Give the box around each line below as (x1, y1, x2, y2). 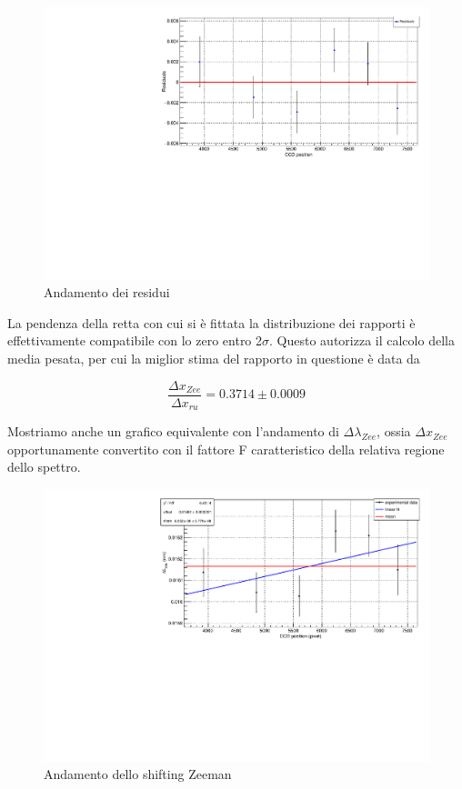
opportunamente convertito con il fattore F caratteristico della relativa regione (7, 439, 445, 458)
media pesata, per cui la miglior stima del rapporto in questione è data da (7, 349, 420, 368)
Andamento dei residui (44, 283, 170, 302)
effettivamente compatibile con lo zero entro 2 (7, 331, 263, 350)
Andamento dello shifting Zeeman (44, 764, 232, 784)
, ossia (377, 422, 411, 441)
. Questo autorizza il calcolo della (269, 331, 455, 350)
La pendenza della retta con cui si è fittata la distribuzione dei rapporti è (7, 313, 416, 332)
